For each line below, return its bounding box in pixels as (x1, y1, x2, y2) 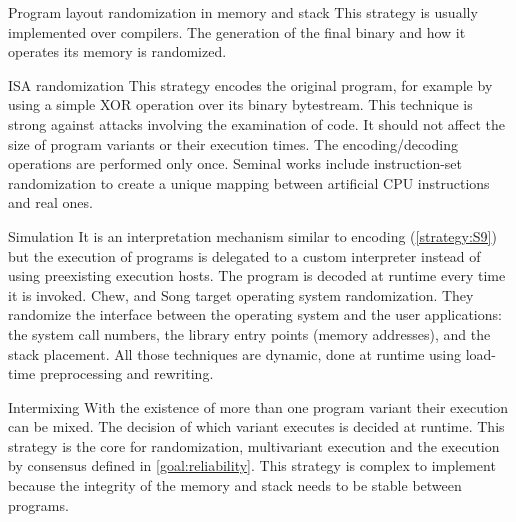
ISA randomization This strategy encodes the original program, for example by (8, 74, 493, 95)
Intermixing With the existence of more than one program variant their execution (8, 396, 509, 417)
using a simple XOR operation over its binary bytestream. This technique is (8, 94, 473, 115)
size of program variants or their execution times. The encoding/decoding (8, 133, 458, 154)
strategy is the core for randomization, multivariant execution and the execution (8, 435, 500, 456)
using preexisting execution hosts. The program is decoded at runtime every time (8, 265, 506, 286)
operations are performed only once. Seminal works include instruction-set (8, 153, 463, 174)
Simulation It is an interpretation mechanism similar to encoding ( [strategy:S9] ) (8, 225, 497, 246)
